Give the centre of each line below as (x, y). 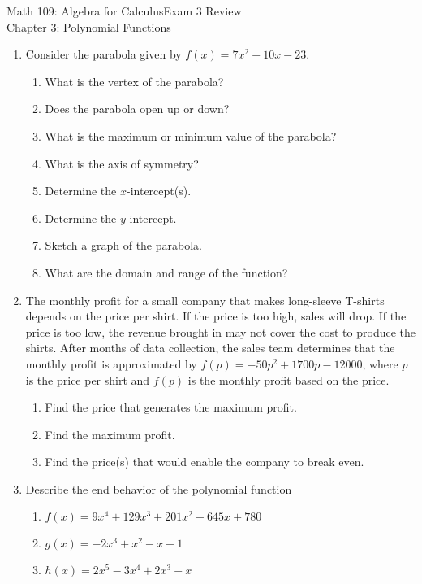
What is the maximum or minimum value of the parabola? (191, 135)
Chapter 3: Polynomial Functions (89, 26)
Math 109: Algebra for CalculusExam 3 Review (124, 11)
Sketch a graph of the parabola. (123, 245)
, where (380, 363)
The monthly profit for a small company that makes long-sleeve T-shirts (205, 300)
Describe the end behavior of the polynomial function (159, 488)
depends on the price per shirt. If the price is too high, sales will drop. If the (216, 316)
